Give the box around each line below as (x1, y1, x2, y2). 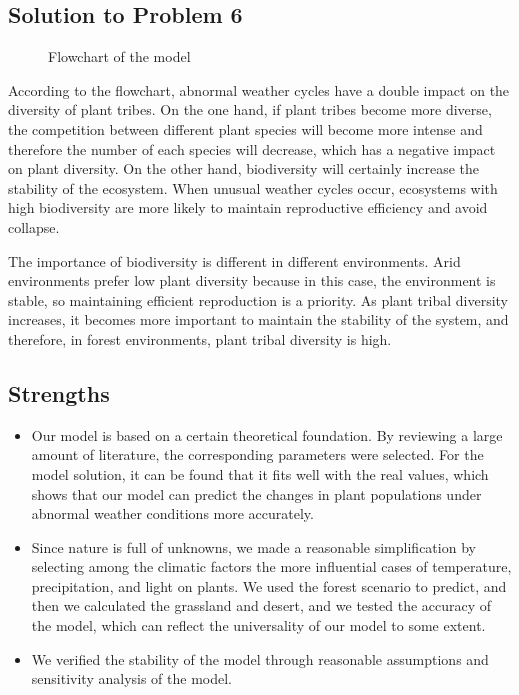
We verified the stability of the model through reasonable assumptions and (31, 648, 489, 669)
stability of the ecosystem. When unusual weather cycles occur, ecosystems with (8, 177, 498, 198)
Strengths (8, 377, 110, 408)
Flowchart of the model (48, 46, 191, 67)
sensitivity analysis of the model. (31, 668, 232, 689)
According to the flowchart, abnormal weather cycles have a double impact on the (8, 79, 510, 100)
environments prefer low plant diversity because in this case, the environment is (8, 270, 496, 291)
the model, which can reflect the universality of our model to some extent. (31, 615, 486, 636)
